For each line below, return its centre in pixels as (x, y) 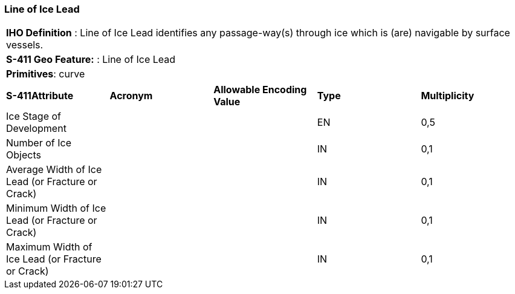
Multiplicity (448, 96)
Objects (24, 155)
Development (36, 129)
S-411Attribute (40, 96)
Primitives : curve (46, 74)
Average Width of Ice (54, 170)
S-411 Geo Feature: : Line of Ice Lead (91, 60)
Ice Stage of (34, 116)
